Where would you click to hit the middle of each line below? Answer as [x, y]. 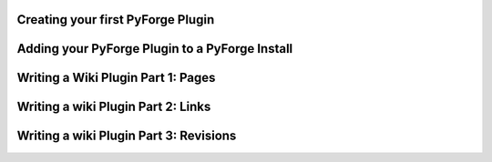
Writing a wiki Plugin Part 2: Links [114, 107]
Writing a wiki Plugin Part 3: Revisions [127, 136]
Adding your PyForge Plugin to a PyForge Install [155, 49]
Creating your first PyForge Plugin [116, 20]
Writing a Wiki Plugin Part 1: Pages [116, 78]
